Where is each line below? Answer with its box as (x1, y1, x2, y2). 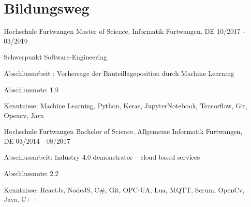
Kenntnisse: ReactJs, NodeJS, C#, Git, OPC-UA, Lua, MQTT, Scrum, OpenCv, (4, 184, 245, 194)
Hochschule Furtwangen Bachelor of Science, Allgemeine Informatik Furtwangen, (4, 126, 243, 136)
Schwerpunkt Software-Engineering (4, 52, 107, 62)
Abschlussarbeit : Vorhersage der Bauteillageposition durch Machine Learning (4, 68, 235, 78)
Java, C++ (4, 194, 37, 204)
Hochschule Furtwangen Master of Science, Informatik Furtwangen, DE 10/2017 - (4, 26, 245, 36)
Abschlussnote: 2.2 (4, 168, 59, 178)
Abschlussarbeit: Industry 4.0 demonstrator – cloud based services (4, 152, 200, 162)
